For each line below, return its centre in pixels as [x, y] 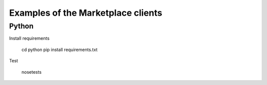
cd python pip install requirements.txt [60, 50]
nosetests [32, 72]
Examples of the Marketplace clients [86, 13]
